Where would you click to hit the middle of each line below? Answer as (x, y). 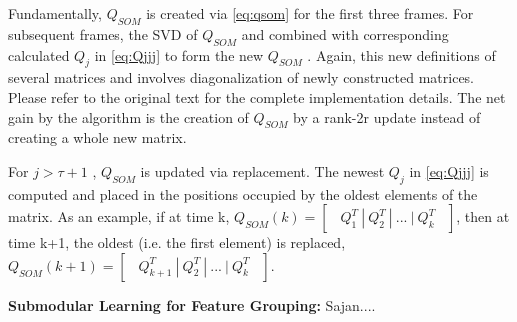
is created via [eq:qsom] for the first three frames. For (310, 13)
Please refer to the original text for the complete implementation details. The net (257, 96)
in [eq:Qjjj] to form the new (179, 54)
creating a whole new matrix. (97, 137)
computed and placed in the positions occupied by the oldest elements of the (243, 193)
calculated (39, 54)
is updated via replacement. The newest (262, 170)
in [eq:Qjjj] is (449, 170)
